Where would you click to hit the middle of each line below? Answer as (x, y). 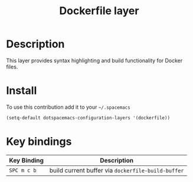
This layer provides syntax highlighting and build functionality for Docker (94, 60)
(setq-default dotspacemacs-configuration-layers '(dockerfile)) (88, 118)
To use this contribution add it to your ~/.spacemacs (68, 107)
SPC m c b (23, 170)
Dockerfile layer (99, 11)
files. (12, 67)
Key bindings (39, 142)
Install (22, 91)
